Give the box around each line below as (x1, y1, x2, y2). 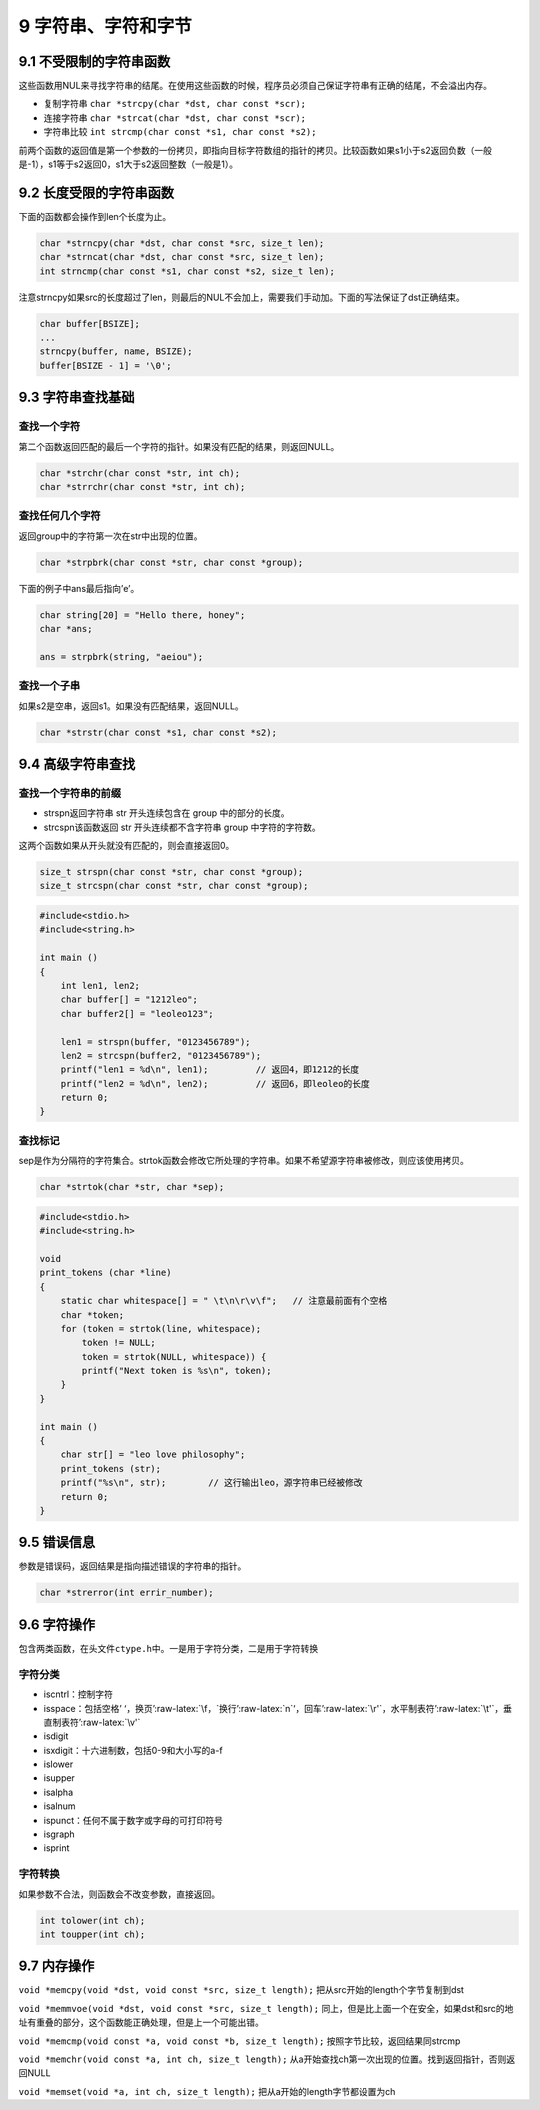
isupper (43, 1772, 75, 1784)
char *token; (60, 1309, 125, 1320)
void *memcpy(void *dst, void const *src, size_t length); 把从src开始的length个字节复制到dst (18, 1984, 465, 1996)
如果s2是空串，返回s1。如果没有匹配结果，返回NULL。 (18, 700, 244, 712)
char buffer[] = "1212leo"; (60, 994, 199, 1005)
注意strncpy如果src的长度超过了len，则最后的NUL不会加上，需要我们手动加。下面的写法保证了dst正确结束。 (18, 291, 465, 303)
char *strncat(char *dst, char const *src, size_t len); (39, 251, 325, 263)
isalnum (43, 1800, 76, 1812)
